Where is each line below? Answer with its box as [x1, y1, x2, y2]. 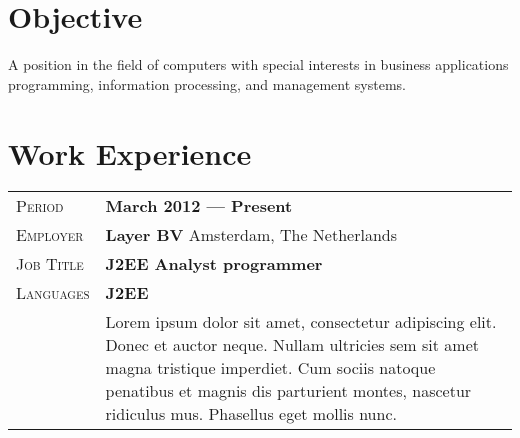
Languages [16, 281, 90, 305]
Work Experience [8, 132, 252, 173]
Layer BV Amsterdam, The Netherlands [105, 223, 398, 247]
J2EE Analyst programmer [105, 252, 323, 276]
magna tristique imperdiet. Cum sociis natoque [105, 356, 436, 380]
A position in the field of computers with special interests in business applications [8, 54, 509, 75]
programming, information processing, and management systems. [8, 73, 406, 94]
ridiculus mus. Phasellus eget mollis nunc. [105, 402, 397, 426]
